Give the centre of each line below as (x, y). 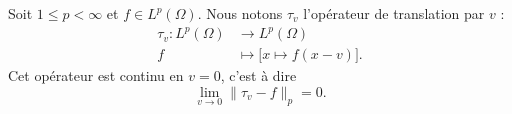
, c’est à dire (258, 75)
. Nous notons (240, 13)
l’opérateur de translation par (394, 13)
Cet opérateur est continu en (96, 75)
